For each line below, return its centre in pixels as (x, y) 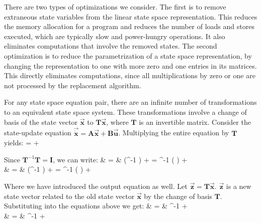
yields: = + (22, 143)
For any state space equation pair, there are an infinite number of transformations (130, 102)
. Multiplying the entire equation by (174, 133)
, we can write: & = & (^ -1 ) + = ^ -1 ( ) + (120, 159)
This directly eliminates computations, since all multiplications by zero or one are (130, 75)
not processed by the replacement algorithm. (73, 85)
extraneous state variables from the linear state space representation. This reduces (131, 16)
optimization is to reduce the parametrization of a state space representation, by (128, 55)
